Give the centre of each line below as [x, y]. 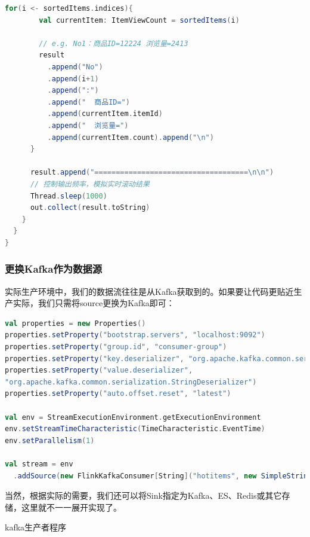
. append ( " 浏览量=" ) [88, 125]
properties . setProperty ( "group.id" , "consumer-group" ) [116, 347]
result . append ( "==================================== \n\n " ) [152, 173]
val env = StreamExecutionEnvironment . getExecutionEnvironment [133, 417]
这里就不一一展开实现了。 [71, 507]
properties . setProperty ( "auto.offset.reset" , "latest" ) [118, 394]
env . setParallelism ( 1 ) [50, 440]
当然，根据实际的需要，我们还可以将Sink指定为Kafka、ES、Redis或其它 [143, 495]
